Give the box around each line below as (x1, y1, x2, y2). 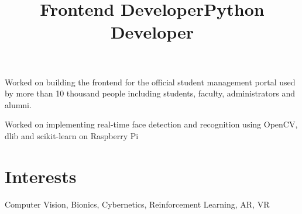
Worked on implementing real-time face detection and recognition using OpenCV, (5, 118, 298, 130)
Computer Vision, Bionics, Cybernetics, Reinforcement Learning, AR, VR (5, 198, 270, 210)
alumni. (5, 98, 32, 111)
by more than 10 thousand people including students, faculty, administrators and (5, 87, 296, 99)
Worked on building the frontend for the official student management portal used (5, 75, 296, 88)
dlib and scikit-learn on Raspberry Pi (5, 129, 139, 141)
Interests (5, 164, 77, 188)
